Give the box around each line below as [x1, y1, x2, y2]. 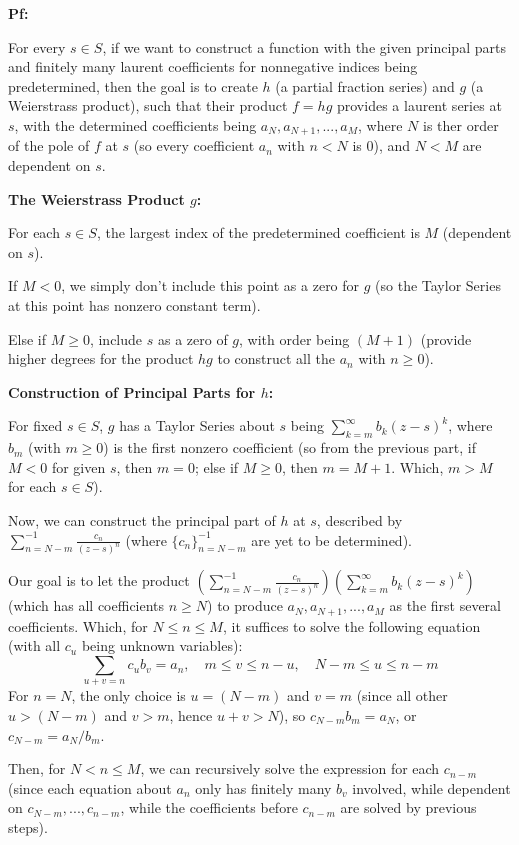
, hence [169, 705, 213, 726]
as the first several [389, 595, 501, 616]
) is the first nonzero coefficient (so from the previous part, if [103, 437, 477, 458]
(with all [8, 635, 61, 656]
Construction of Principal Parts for [8, 381, 256, 402]
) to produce [207, 595, 283, 616]
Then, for [8, 758, 66, 779]
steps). [8, 817, 48, 837]
